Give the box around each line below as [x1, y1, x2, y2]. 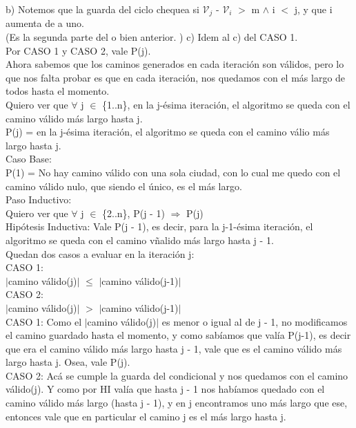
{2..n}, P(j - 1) [102, 205, 165, 220]
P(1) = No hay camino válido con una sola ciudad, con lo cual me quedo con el [6, 165, 341, 179]
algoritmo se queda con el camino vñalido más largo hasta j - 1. [6, 232, 274, 247]
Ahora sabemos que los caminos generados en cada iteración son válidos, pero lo [6, 57, 344, 71]
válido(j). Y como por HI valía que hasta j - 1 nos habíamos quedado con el [6, 382, 325, 396]
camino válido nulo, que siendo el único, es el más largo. [6, 178, 242, 193]
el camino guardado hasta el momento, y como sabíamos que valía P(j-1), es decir [6, 328, 351, 342]
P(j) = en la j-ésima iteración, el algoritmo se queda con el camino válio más [6, 124, 330, 139]
